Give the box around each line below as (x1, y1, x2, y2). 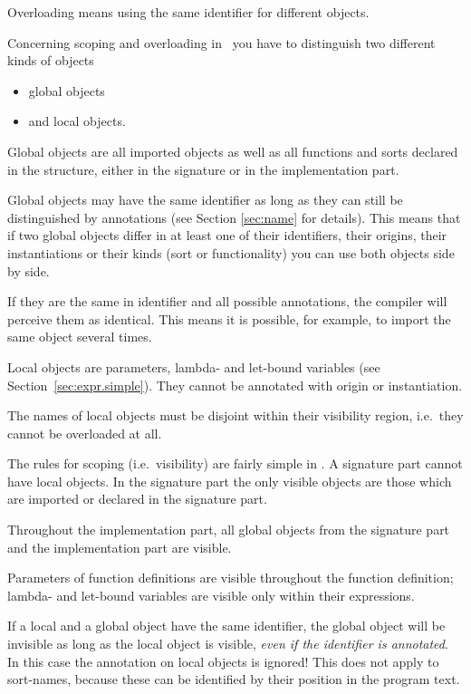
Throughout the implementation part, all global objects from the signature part (7, 520, 450, 539)
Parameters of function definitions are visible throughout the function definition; (7, 568, 454, 587)
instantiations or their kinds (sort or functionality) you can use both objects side (7, 243, 455, 262)
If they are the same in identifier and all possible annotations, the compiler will (7, 292, 447, 311)
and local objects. (28, 111, 126, 130)
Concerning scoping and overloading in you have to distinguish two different (7, 33, 436, 52)
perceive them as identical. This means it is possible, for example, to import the (7, 309, 451, 328)
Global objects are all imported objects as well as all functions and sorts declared (7, 141, 458, 160)
